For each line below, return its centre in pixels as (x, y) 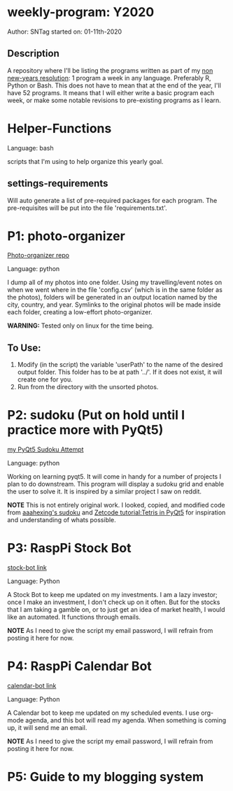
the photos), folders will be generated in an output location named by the (112, 297)
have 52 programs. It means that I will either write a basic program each (111, 92)
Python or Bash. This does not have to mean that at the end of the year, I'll (114, 85)
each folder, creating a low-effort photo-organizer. (80, 312)
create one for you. (45, 379)
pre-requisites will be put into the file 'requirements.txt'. (87, 208)
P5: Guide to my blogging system (106, 777)
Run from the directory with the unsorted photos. (88, 387)
